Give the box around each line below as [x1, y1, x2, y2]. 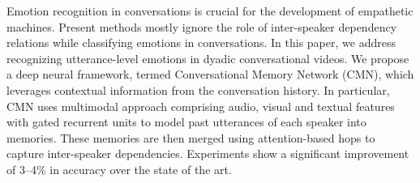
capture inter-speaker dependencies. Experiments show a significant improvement [6, 145, 409, 162]
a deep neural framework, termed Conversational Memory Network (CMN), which [6, 66, 414, 83]
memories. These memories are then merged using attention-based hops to [6, 129, 375, 146]
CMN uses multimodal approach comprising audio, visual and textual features [6, 97, 395, 114]
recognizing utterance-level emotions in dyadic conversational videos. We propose [6, 49, 409, 66]
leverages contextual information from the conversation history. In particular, [6, 81, 390, 98]
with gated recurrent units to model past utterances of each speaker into [6, 113, 366, 130]
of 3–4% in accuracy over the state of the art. [6, 160, 232, 177]
